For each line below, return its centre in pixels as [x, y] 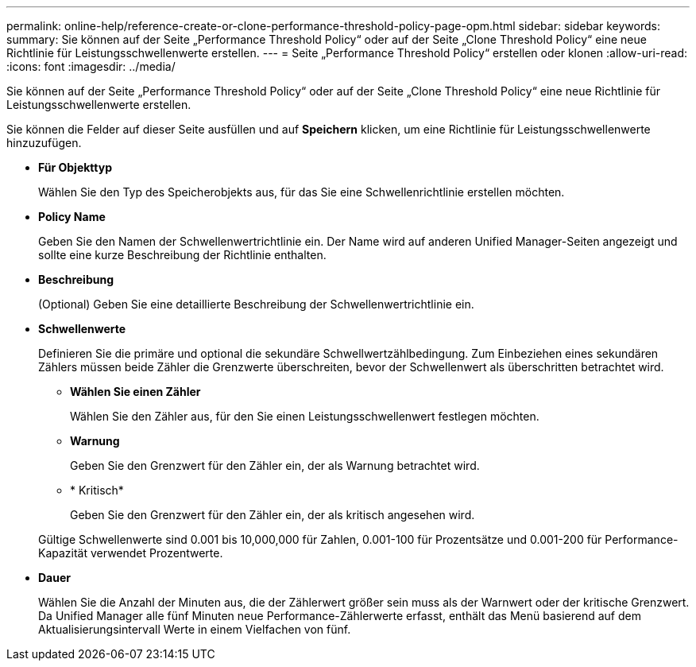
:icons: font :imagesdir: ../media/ [91, 66]
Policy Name [72, 217]
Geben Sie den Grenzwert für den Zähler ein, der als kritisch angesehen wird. [273, 515]
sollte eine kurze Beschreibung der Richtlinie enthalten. [182, 255]
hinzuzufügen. [44, 143]
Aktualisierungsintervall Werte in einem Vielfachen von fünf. [195, 629]
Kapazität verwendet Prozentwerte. [131, 553]
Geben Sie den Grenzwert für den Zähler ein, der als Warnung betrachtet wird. [275, 465]
